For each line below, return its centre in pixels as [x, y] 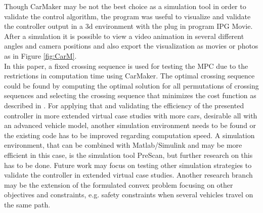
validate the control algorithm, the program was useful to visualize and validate [127, 16]
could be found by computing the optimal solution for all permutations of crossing [131, 85]
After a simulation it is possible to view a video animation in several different [124, 36]
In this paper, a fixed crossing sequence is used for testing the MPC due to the [126, 66]
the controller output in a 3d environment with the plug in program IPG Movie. [128, 26]
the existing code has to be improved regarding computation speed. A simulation [129, 135]
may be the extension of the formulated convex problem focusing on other [119, 184]
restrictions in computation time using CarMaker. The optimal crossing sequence [129, 76]
